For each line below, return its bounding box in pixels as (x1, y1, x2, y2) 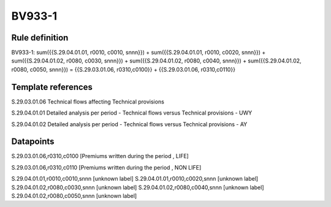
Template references (11, 81, 93, 92)
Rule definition (11, 32, 69, 43)
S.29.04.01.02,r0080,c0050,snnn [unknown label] (11, 192, 137, 199)
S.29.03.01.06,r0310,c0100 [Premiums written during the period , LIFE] (11, 152, 189, 160)
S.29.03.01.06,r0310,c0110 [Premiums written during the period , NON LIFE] (11, 164, 202, 171)
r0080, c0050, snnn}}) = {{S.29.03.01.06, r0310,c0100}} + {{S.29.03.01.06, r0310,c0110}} (11, 66, 236, 73)
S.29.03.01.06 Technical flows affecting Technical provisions (11, 98, 165, 105)
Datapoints (11, 137, 55, 147)
